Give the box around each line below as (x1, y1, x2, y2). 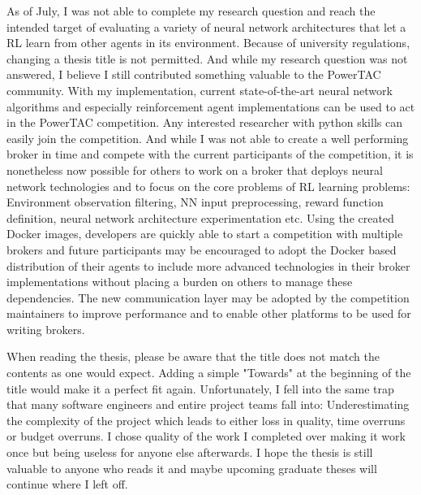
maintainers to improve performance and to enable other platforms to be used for (6, 305, 411, 322)
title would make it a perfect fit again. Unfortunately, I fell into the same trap (6, 380, 394, 397)
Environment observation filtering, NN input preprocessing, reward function (6, 193, 384, 211)
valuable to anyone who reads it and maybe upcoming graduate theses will (6, 459, 377, 476)
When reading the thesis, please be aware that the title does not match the (6, 348, 380, 365)
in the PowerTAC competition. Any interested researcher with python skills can (6, 114, 402, 131)
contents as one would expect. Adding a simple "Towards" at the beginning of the (6, 364, 411, 381)
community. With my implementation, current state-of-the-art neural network (6, 81, 393, 98)
